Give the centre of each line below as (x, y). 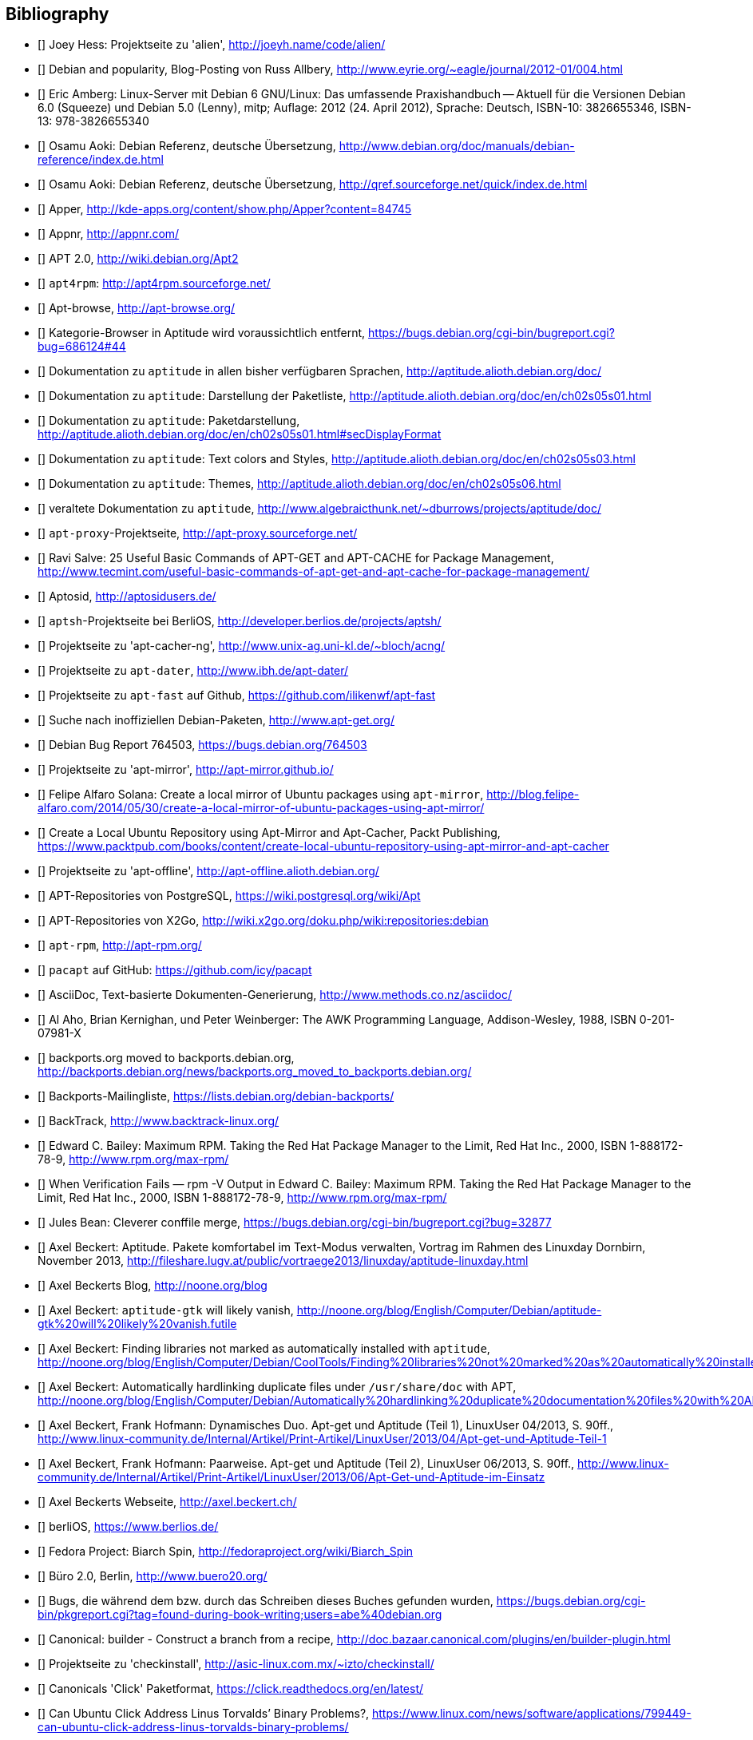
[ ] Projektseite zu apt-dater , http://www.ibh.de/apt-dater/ (193, 671)
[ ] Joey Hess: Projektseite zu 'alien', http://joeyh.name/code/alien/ (212, 45)
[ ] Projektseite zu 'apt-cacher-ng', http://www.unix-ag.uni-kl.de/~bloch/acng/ (242, 646)
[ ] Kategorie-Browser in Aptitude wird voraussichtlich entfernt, (202, 333)
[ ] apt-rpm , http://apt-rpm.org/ (120, 945)
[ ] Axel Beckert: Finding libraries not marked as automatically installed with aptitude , (264, 1349)
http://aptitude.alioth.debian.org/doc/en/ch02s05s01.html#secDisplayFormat (240, 434)
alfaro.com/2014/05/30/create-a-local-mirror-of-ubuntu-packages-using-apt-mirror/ (261, 808)
